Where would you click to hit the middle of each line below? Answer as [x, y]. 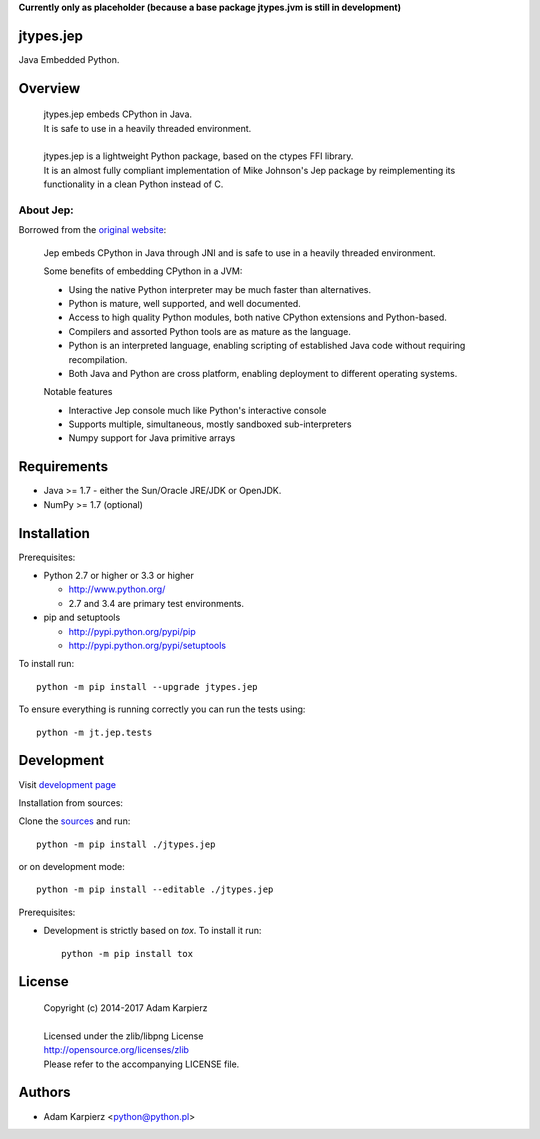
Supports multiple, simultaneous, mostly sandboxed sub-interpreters [210, 424]
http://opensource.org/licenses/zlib [116, 1050]
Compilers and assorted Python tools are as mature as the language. [210, 331]
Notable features [78, 392]
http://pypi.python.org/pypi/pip [132, 631]
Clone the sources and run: [74, 821]
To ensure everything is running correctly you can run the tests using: [162, 709]
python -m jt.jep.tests [94, 732]
